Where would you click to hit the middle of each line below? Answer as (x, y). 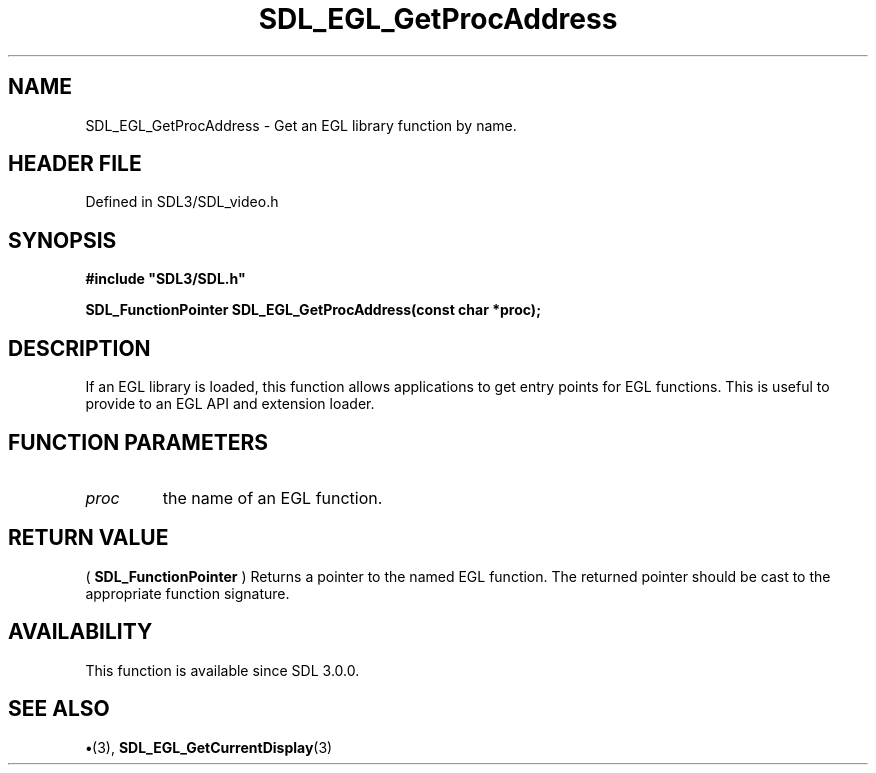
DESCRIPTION (79, 348)
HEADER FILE (75, 164)
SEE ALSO (59, 709)
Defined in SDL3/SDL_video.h (182, 202)
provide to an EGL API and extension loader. (230, 404)
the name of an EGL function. (272, 497)
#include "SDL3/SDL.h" (165, 279)
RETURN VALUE (88, 538)
